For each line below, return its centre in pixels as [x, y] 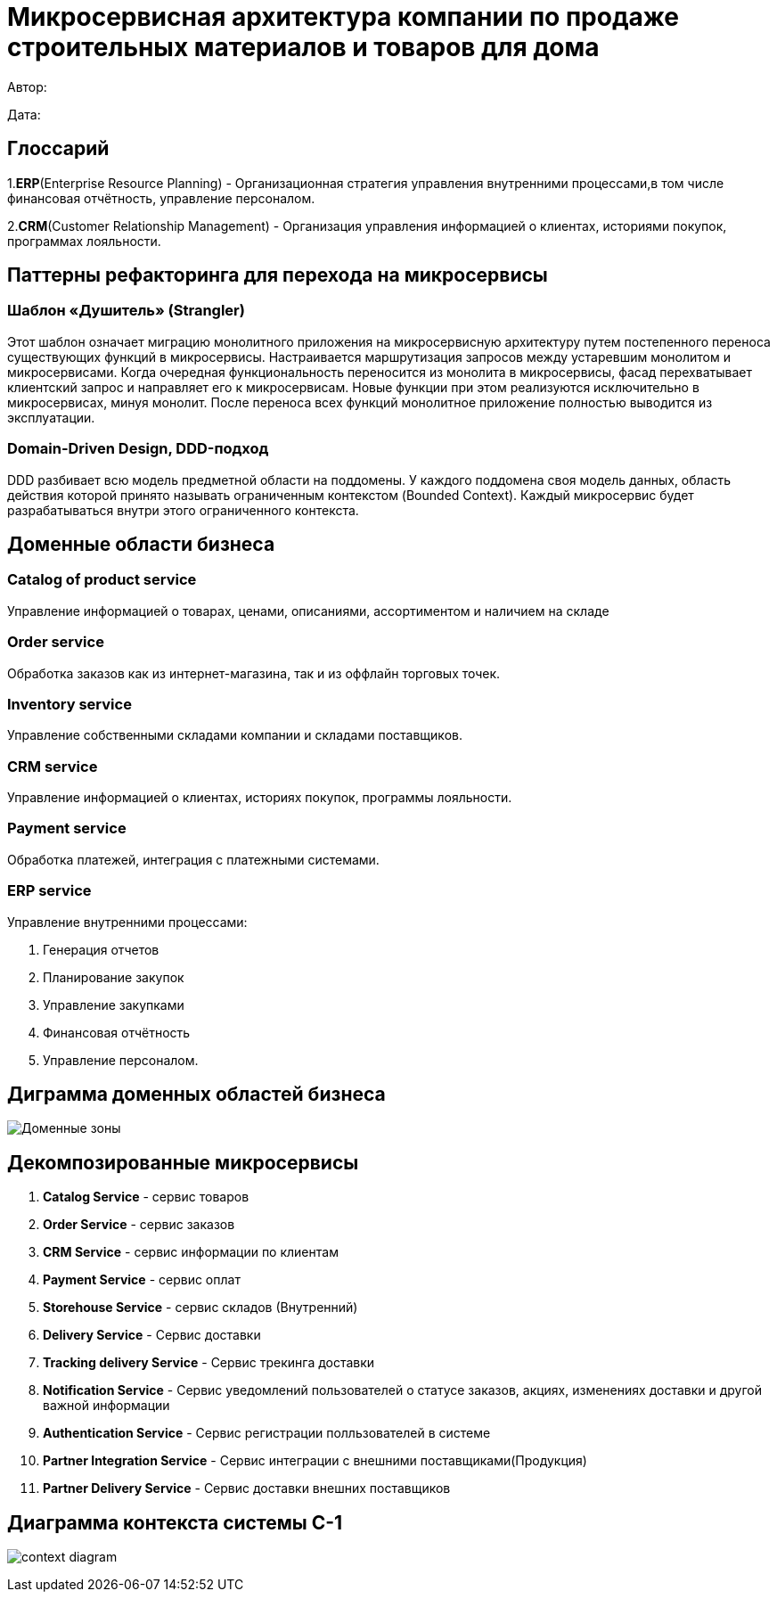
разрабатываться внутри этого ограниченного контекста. [183, 510]
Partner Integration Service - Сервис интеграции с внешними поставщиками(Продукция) [315, 1461]
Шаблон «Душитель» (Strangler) [126, 311]
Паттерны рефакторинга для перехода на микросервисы [278, 275]
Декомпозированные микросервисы [183, 1162]
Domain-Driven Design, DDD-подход [138, 449]
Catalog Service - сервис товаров [146, 1197]
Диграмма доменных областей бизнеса [196, 1094]
